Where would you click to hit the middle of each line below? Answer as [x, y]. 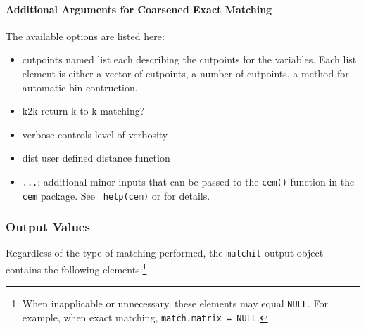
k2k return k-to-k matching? [83, 111]
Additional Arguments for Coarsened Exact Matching [139, 9]
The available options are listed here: [85, 36]
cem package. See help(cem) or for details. [116, 195]
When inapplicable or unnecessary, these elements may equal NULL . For [175, 303]
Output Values [48, 227]
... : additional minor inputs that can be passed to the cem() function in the [188, 181]
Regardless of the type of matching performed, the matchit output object [165, 253]
